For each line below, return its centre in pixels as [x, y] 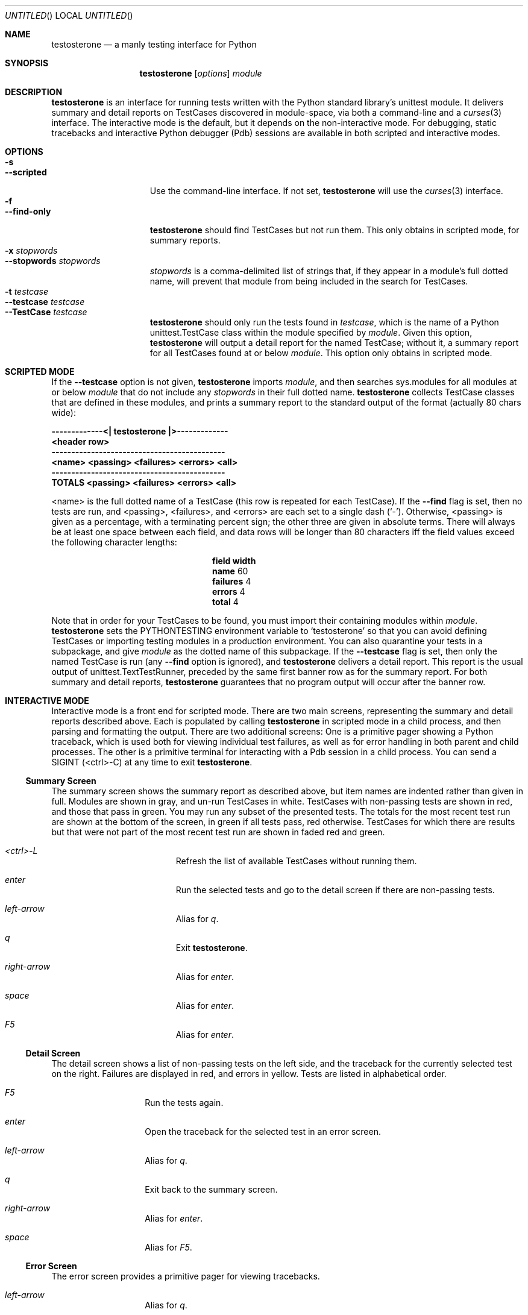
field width [234, 561]
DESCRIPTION [34, 92]
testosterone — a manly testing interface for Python [154, 44]
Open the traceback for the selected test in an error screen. [263, 1131]
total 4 [225, 602]
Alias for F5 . [168, 1247]
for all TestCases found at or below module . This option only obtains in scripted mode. [321, 353]
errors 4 [229, 592]
